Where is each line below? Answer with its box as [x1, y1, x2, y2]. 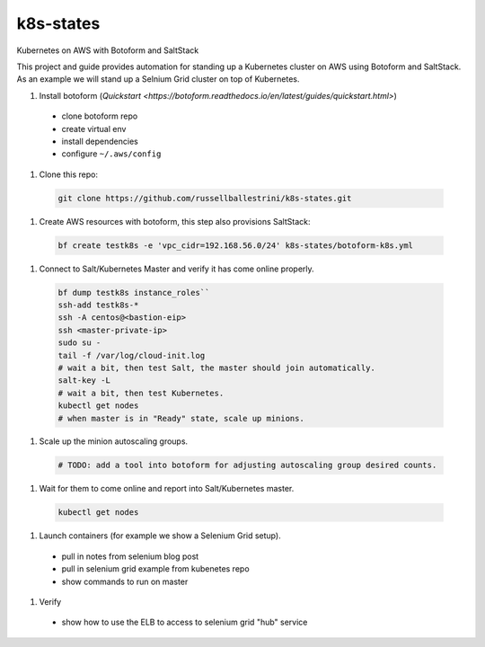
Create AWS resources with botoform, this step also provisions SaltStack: [39, 216, 311, 226]
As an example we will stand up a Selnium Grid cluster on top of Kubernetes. [16, 74, 300, 84]
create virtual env [61, 123, 127, 134]
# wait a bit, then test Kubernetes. [57, 387, 225, 398]
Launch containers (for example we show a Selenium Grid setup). [39, 530, 282, 541]
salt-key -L [57, 376, 111, 386]
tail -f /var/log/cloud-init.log [57, 350, 206, 360]
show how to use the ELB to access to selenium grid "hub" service [61, 616, 308, 628]
